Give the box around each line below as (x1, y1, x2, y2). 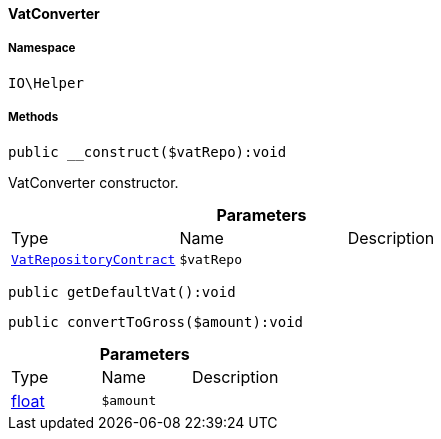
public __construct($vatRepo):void (8, 143, 287, 160)
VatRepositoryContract (11, 251, 176, 267)
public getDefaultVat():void (8, 283, 236, 300)
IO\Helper (8, 74, 84, 91)
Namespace (8, 41, 76, 56)
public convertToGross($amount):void (8, 313, 304, 330)
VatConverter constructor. (8, 173, 179, 191)
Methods (8, 110, 59, 125)
